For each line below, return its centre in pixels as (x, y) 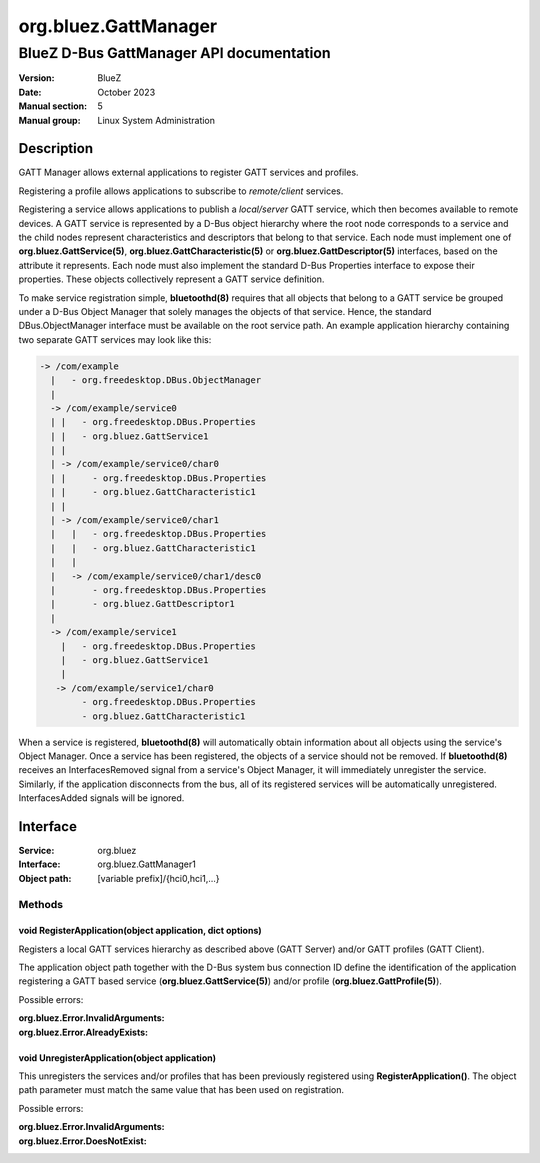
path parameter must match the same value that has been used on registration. (181, 1090)
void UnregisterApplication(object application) (117, 1057)
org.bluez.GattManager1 (147, 864)
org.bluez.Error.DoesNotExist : (82, 1141)
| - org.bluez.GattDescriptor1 (142, 604)
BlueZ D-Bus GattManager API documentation (175, 53)
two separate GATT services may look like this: (115, 339)
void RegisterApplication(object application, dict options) (140, 931)
